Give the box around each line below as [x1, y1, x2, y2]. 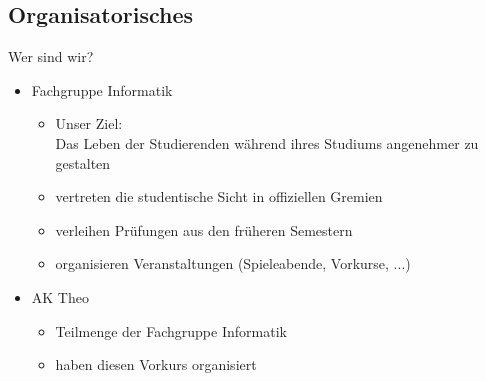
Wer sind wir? [8, 46, 94, 67]
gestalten [55, 152, 111, 173]
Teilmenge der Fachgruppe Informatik [55, 320, 287, 341]
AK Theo [31, 286, 89, 307]
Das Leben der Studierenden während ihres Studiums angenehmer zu [55, 132, 479, 153]
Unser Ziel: [55, 113, 123, 134]
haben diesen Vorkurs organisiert [55, 354, 257, 375]
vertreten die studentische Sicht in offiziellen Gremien [55, 186, 383, 207]
